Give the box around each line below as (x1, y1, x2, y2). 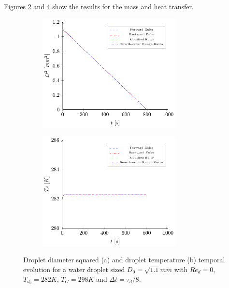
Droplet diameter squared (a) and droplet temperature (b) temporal (23, 255, 225, 265)
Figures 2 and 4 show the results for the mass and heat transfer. (4, 1, 194, 11)
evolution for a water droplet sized (23, 264, 125, 274)
